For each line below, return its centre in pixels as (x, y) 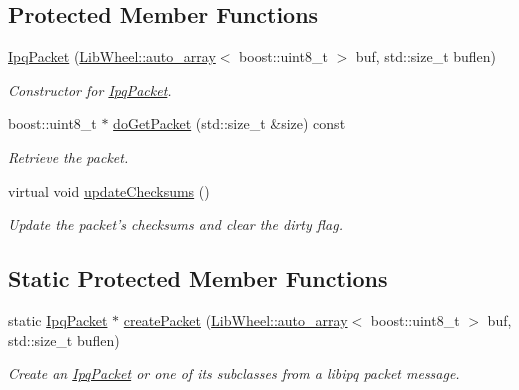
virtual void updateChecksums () (109, 190)
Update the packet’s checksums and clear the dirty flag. (175, 224)
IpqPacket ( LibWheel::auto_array (112, 56)
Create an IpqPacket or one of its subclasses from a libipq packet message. (234, 373)
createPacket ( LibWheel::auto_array (235, 319)
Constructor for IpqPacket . (90, 89)
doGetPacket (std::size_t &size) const (229, 123)
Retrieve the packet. (68, 156)
